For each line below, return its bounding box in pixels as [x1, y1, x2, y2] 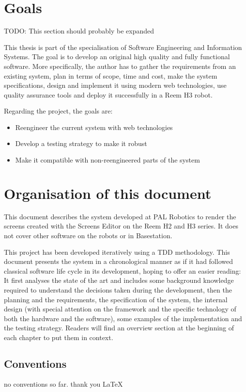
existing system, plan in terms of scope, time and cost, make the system [4, 70, 217, 81]
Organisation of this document [4, 183, 212, 203]
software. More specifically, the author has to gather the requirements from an [4, 61, 236, 71]
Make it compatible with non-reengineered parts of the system [15, 155, 200, 165]
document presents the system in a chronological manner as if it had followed [4, 256, 233, 266]
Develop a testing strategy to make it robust [15, 138, 147, 148]
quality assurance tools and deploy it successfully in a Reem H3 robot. [4, 89, 213, 99]
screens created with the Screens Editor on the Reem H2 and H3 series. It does [4, 221, 238, 231]
